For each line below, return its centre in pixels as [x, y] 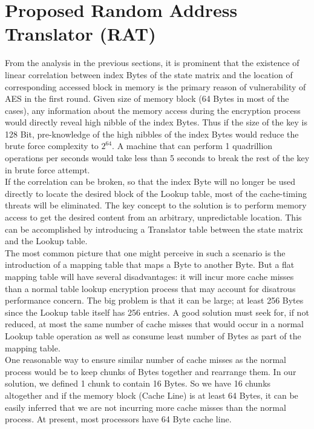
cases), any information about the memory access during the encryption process [153, 110]
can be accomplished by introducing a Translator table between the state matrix [154, 229]
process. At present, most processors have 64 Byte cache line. [118, 419]
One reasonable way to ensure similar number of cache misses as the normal [146, 360]
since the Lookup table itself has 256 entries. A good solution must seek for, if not [157, 312]
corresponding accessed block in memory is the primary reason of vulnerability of [155, 86]
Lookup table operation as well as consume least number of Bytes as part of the [153, 335]
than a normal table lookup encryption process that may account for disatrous [150, 288]
